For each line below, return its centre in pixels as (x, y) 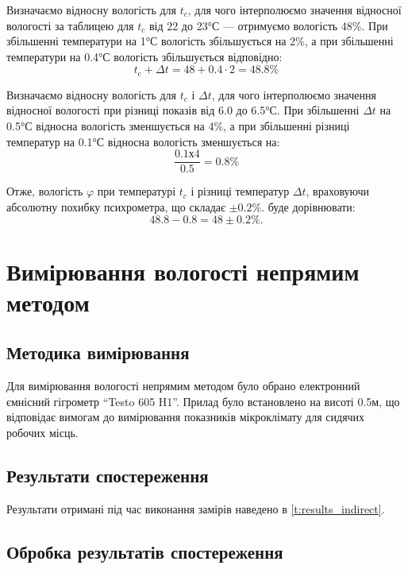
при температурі (137, 191)
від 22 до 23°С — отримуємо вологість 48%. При (268, 25)
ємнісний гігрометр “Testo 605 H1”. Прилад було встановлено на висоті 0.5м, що (203, 401)
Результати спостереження (108, 475)
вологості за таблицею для (70, 25)
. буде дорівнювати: (308, 206)
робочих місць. (42, 432)
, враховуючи (337, 191)
